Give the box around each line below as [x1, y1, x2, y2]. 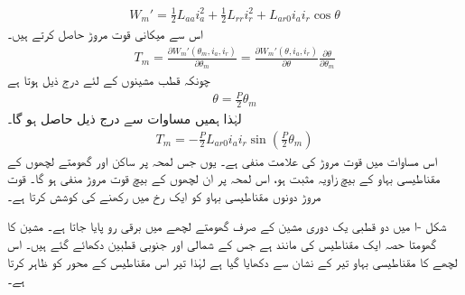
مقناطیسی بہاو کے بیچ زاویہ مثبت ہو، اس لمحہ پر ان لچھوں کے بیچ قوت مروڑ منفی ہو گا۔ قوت [7, 169, 441, 188]
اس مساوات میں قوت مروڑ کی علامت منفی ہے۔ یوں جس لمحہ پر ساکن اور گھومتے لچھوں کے [7, 151, 438, 170]
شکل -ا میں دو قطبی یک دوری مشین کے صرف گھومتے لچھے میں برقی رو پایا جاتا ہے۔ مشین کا [7, 217, 447, 235]
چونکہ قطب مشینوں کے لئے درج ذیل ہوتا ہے [7, 70, 210, 89]
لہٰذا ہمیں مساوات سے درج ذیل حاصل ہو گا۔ [7, 109, 242, 127]
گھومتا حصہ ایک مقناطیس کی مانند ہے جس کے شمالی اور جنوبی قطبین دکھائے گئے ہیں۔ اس [7, 235, 437, 253]
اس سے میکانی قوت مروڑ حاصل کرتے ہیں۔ [7, 24, 203, 43]
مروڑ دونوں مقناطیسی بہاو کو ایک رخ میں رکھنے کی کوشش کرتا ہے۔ [7, 186, 321, 205]
